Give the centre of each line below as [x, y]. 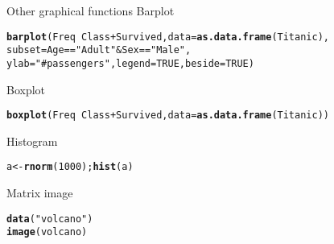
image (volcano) [47, 232]
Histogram [32, 141]
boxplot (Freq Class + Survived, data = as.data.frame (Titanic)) [168, 116]
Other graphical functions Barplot [91, 10]
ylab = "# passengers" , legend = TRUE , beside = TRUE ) [130, 63]
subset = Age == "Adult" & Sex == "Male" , [99, 50]
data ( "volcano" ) [50, 219]
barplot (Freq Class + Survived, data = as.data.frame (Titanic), [168, 37]
